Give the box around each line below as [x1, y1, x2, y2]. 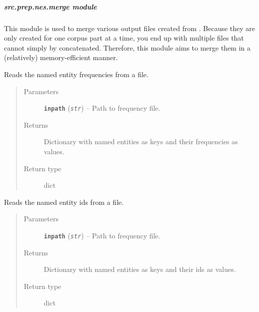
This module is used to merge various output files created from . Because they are [4, 23, 255, 33]
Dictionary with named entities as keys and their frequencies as [43, 136, 238, 147]
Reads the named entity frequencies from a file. [4, 69, 148, 79]
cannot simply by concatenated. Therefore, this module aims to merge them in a [4, 42, 251, 53]
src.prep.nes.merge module [4, 1, 97, 12]
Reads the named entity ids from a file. [4, 196, 124, 207]
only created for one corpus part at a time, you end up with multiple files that [4, 33, 244, 43]
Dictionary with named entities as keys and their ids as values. [43, 264, 236, 274]
